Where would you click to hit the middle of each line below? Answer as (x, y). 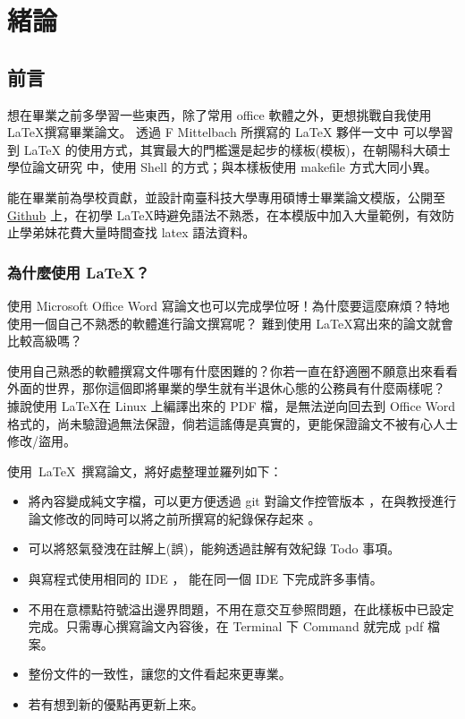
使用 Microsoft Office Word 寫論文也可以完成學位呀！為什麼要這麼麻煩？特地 (228, 305)
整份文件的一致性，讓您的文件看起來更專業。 (160, 674)
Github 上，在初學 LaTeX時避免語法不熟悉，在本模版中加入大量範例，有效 (225, 214)
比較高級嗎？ (45, 341)
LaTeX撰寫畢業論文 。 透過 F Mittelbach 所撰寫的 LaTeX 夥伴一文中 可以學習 (230, 132)
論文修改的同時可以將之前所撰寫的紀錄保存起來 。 (174, 518)
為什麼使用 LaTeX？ (79, 272)
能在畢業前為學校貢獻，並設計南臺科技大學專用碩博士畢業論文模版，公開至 (226, 197)
